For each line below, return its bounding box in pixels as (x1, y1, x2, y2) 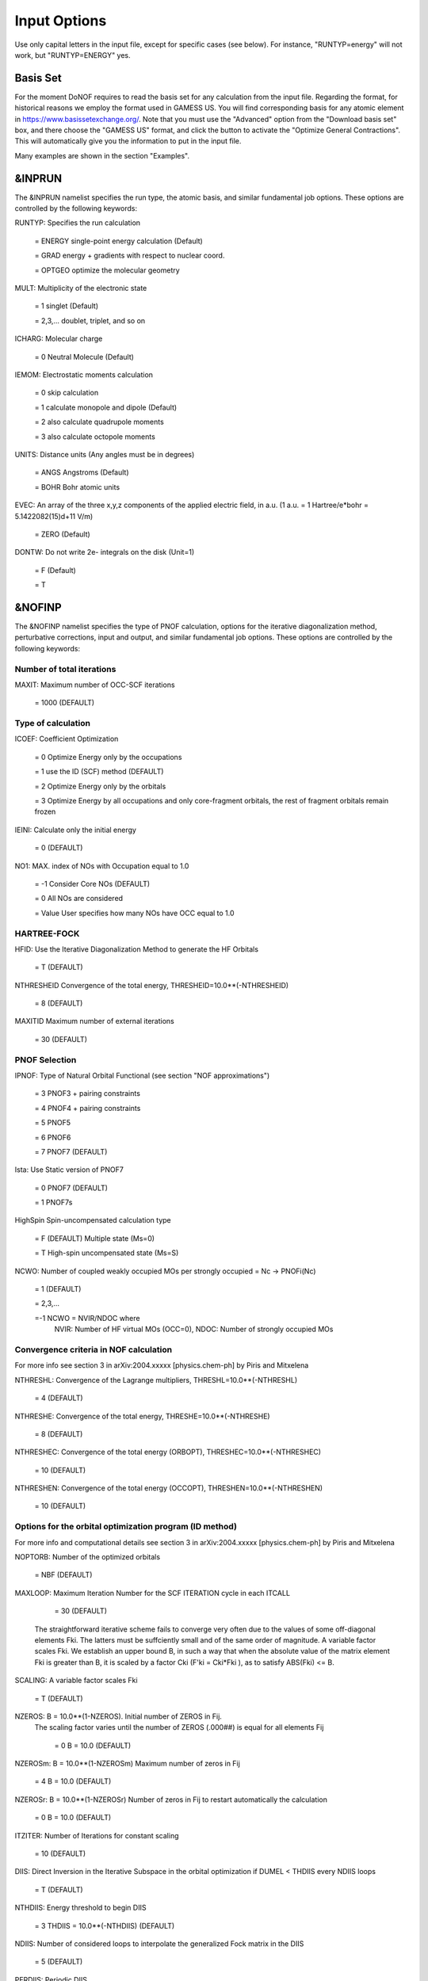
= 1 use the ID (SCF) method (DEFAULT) (34, 767, 164, 777)
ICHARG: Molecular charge (14, 334, 103, 344)
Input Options (14, 12, 107, 29)
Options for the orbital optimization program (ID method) (14, 1521, 238, 1533)
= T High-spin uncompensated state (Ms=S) (34, 1248, 179, 1258)
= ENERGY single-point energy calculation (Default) (34, 236, 204, 246)
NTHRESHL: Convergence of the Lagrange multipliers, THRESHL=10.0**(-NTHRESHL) (14, 1375, 298, 1384)
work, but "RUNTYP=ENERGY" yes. (14, 50, 131, 59)
